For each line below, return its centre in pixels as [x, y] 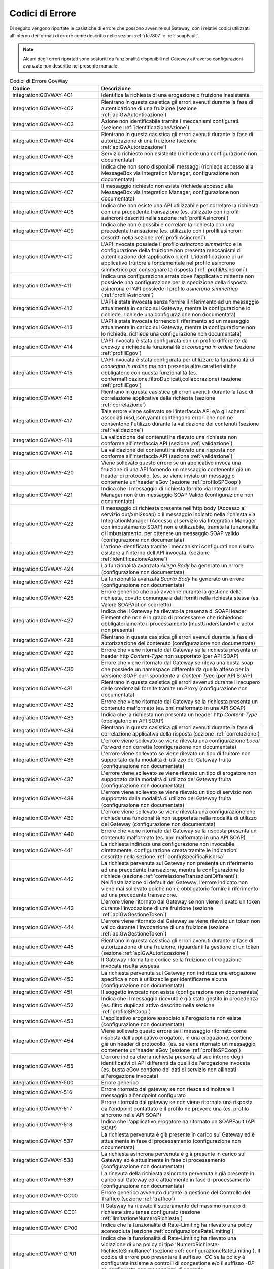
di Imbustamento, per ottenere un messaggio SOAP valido [170, 533]
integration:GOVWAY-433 [43, 717]
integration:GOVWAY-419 [42, 453]
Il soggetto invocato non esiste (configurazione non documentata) [180, 992]
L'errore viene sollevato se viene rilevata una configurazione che [178, 811]
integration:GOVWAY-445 [43, 947]
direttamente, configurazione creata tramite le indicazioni [169, 850]
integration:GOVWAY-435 [43, 744]
